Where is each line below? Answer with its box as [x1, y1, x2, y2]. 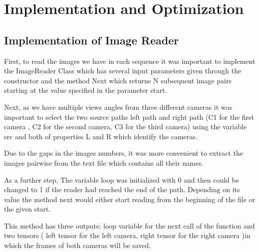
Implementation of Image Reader [4, 32, 179, 47]
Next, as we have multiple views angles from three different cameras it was [4, 101, 233, 112]
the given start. [4, 204, 51, 214]
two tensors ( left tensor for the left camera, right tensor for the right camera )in [4, 230, 251, 241]
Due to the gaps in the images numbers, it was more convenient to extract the [4, 148, 243, 158]
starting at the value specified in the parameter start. [4, 85, 167, 95]
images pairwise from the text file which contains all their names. [4, 157, 204, 168]
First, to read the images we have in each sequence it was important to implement [4, 55, 256, 66]
